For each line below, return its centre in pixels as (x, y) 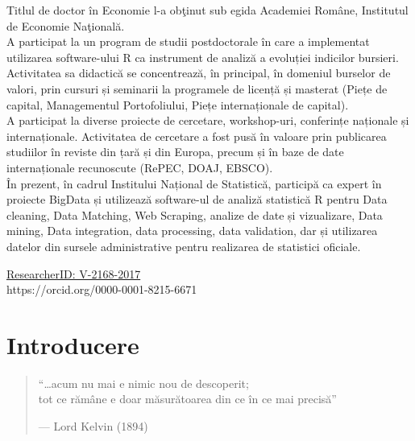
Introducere (73, 344)
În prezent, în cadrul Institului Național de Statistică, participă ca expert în (194, 183)
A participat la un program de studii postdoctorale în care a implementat (188, 41)
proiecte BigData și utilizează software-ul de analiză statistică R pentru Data (197, 199)
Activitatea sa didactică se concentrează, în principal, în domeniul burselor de (199, 73)
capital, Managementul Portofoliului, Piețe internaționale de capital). (178, 104)
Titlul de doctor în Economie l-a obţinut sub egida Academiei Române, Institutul (207, 10)
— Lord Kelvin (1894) (93, 426)
